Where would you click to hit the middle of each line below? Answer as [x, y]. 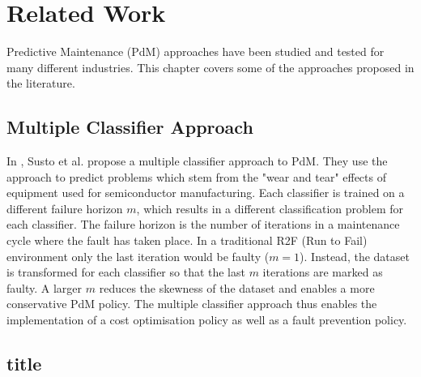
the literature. [41, 83]
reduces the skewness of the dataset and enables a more [237, 287]
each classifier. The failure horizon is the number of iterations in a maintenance [203, 224]
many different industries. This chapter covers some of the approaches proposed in [210, 67]
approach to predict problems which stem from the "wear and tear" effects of [196, 176]
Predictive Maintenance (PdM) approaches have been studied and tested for [196, 51]
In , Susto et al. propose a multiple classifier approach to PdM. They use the [197, 161]
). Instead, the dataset [355, 256]
